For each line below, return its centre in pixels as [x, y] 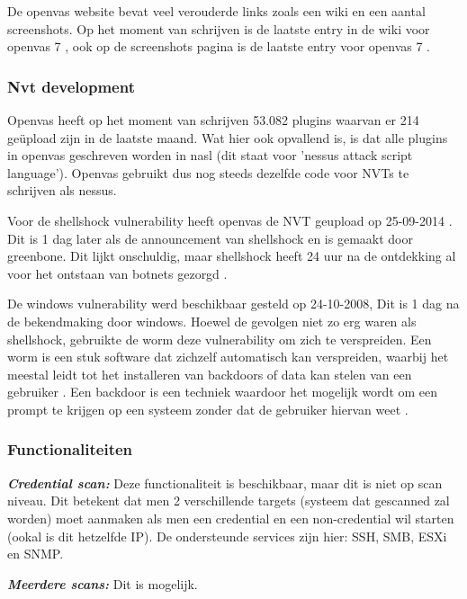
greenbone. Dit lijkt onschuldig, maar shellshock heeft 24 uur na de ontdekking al [232, 256]
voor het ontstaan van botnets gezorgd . [117, 273]
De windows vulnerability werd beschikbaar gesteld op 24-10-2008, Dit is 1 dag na [233, 304]
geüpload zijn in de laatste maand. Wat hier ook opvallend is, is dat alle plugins [228, 137]
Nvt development [71, 86]
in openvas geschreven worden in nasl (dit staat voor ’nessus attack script [210, 155]
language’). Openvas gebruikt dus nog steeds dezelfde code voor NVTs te [208, 172]
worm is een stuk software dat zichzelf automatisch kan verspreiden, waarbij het [228, 357]
